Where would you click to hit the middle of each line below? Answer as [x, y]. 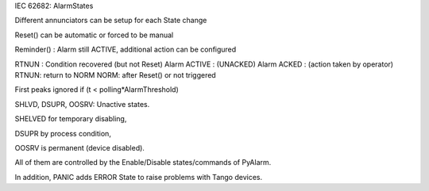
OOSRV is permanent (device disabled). [79, 147]
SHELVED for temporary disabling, [71, 119]
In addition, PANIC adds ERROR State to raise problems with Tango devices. [138, 177]
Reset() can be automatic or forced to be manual [94, 35]
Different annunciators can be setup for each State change [111, 21]
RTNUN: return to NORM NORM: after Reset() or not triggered [115, 74]
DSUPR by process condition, [63, 133]
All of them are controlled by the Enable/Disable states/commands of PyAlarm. [143, 162]
